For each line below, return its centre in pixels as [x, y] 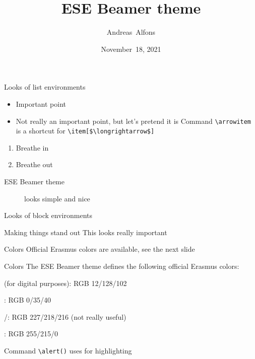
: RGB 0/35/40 [28, 300]
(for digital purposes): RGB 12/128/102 [66, 283]
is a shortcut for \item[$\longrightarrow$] [85, 131]
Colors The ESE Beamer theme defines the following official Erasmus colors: [122, 266]
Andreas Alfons [131, 32]
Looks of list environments [45, 87]
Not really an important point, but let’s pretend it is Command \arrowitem [134, 121]
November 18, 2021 [131, 49]
